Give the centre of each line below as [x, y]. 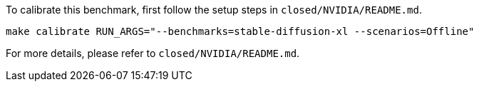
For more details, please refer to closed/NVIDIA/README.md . [153, 53]
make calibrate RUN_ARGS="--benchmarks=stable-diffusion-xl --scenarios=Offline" [240, 31]
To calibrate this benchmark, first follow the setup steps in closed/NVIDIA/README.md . [214, 10]
